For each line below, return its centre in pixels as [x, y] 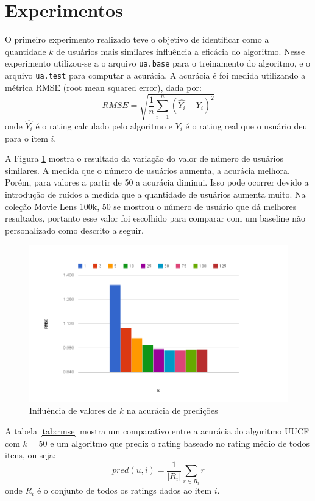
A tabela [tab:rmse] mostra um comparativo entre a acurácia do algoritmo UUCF [157, 431]
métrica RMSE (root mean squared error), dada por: [103, 87]
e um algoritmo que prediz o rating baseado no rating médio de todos [180, 443]
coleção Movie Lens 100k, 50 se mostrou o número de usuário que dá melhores [151, 206]
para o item [27, 138]
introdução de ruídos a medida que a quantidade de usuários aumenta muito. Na [155, 194]
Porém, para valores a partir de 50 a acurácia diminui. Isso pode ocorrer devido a [157, 182]
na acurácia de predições [172, 410]
